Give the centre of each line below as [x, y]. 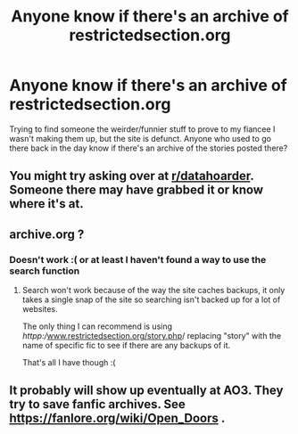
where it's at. [46, 204]
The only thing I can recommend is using [97, 326]
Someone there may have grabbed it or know [137, 190]
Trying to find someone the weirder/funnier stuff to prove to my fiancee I [142, 129]
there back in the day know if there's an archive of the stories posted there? [149, 148]
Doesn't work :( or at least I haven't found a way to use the [138, 259]
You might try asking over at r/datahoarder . [132, 176]
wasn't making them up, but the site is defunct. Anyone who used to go [141, 138]
